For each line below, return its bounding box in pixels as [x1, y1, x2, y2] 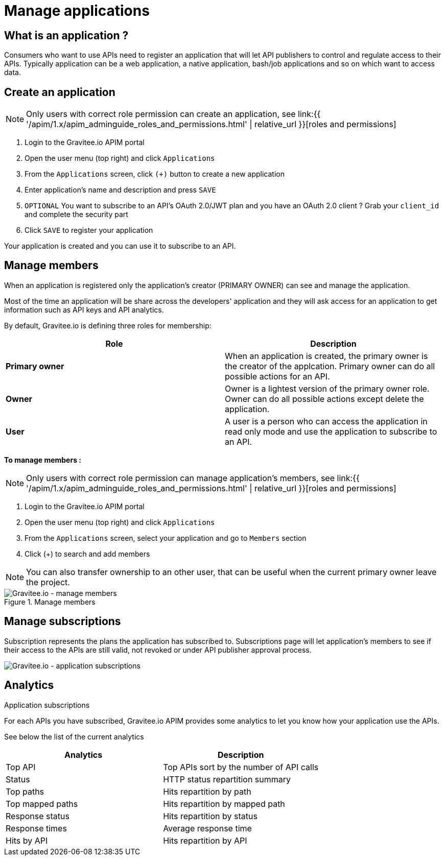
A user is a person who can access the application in [225, 416, 428, 426]
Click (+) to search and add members [25, 549, 150, 558]
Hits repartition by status [163, 810, 257, 821]
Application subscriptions [4, 700, 90, 709]
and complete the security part [25, 210, 128, 219]
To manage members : [4, 455, 81, 464]
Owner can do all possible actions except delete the [225, 393, 424, 404]
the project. [26, 577, 70, 587]
